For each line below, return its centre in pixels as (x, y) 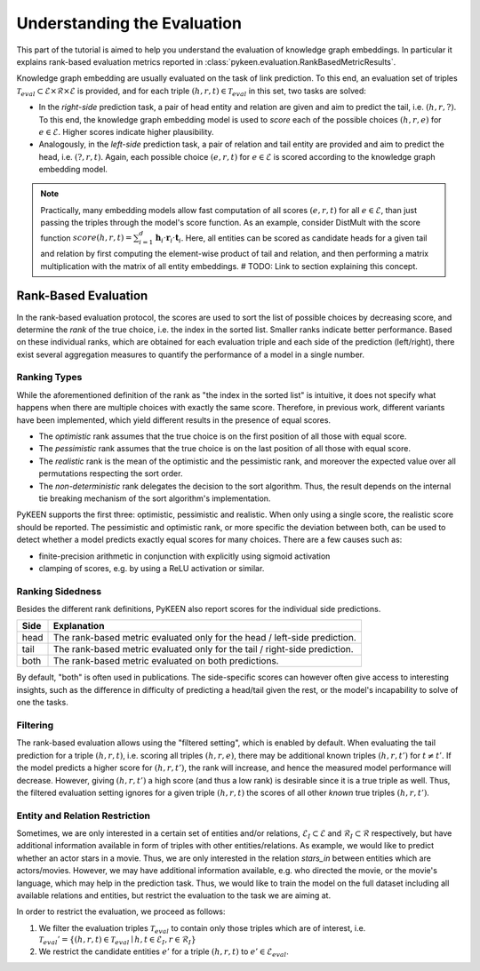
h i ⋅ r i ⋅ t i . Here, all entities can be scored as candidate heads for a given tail (291, 239)
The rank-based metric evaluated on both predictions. (166, 661)
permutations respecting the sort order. (111, 474)
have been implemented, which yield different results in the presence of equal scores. (174, 420)
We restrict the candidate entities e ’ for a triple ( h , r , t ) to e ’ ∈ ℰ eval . (164, 952)
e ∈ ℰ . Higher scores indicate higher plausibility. (126, 131)
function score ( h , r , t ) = (86, 238)
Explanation (79, 626)
